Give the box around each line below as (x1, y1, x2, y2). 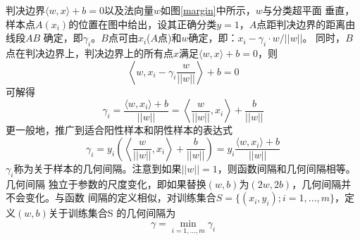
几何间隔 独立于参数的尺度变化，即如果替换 (6, 176, 206, 191)
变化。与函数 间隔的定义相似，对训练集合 (25, 190, 216, 205)
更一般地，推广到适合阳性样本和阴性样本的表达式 (6, 122, 232, 137)
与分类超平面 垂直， (262, 3, 355, 17)
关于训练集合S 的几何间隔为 (48, 206, 176, 220)
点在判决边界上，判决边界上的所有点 (6, 45, 173, 60)
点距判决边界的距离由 (256, 16, 356, 31)
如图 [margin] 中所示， (161, 3, 256, 17)
